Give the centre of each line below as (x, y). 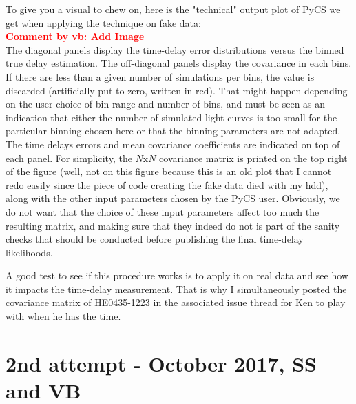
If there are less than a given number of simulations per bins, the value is (160, 76)
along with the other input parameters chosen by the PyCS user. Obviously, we (173, 198)
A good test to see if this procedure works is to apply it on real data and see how (177, 275)
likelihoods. (29, 252)
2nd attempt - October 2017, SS (161, 363)
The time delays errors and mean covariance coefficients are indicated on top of (173, 144)
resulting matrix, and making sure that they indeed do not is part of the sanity (173, 225)
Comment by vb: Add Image (75, 36)
